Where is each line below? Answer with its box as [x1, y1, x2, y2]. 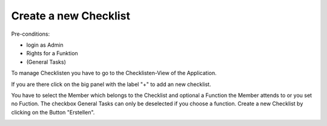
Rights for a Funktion [26, 50, 78, 57]
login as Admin [26, 41, 64, 48]
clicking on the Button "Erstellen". [11, 108, 95, 116]
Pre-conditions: [11, 30, 50, 38]
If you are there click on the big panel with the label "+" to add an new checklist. [11, 81, 211, 88]
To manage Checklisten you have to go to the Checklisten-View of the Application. [11, 70, 217, 77]
